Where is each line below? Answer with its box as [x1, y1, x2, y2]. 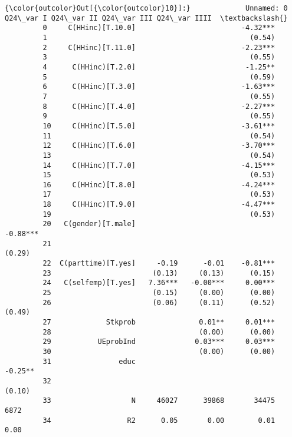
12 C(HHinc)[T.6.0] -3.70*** [42, 141, 275, 150]
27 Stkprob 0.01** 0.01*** [42, 318, 275, 326]
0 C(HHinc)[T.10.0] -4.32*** [42, 24, 275, 32]
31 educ [42, 357, 136, 366]
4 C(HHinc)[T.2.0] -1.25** [42, 62, 275, 71]
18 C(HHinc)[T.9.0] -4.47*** [42, 200, 275, 209]
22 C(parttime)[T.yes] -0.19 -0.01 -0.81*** [42, 259, 275, 268]
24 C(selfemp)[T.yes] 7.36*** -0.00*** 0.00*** [42, 279, 275, 287]
